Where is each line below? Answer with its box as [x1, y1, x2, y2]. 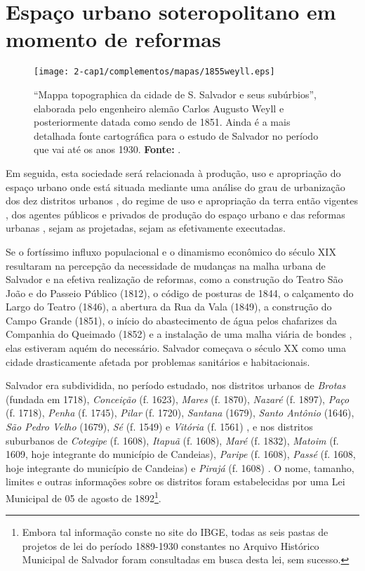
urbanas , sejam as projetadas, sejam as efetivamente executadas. [6, 221, 286, 235]
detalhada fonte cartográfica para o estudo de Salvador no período [34, 128, 319, 143]
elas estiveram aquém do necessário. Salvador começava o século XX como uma [6, 341, 346, 355]
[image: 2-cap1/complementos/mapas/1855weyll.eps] [34, 67, 275, 77]
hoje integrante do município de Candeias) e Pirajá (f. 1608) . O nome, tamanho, [6, 460, 354, 475]
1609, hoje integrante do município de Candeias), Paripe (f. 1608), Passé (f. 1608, [6, 447, 356, 461]
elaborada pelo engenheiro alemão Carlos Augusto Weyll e [34, 100, 284, 115]
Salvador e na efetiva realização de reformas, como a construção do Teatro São [6, 272, 343, 287]
